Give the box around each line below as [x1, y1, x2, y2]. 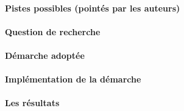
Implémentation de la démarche [5, 73, 141, 86]
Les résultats [5, 96, 60, 109]
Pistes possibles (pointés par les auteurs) [5, 1, 180, 14]
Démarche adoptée [5, 49, 85, 61]
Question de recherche [5, 25, 101, 38]
